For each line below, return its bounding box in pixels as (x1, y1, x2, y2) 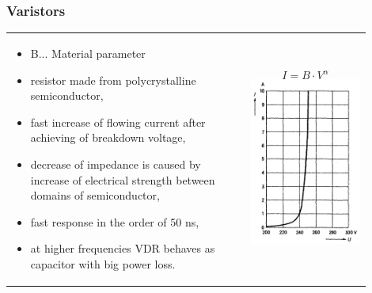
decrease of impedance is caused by (30, 155, 201, 172)
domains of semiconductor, (30, 187, 160, 204)
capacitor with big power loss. (30, 255, 176, 272)
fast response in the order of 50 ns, (30, 213, 199, 230)
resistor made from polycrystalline (30, 71, 196, 88)
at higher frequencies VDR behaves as (30, 240, 215, 257)
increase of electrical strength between (30, 171, 215, 188)
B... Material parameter (30, 44, 146, 61)
